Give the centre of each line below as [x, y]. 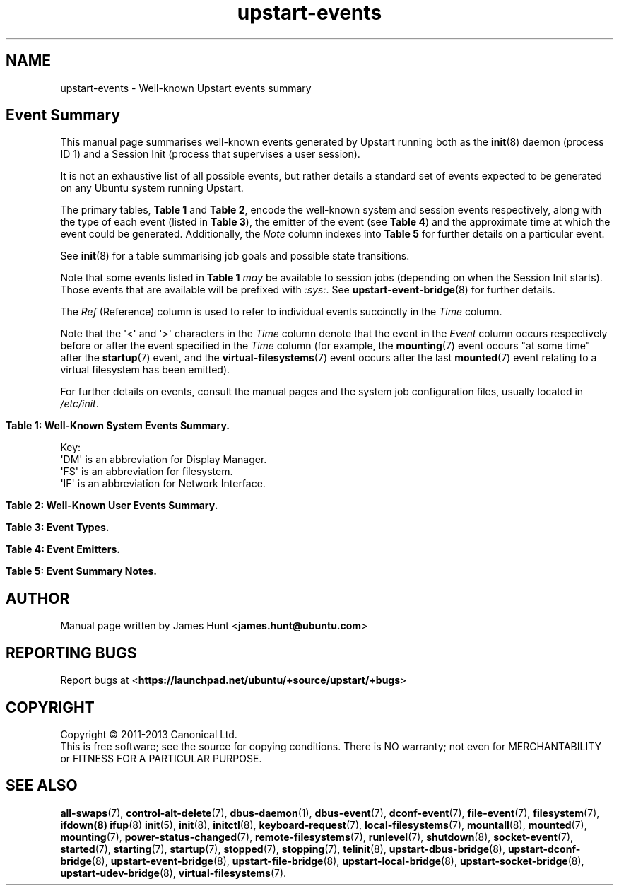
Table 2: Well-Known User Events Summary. [112, 506]
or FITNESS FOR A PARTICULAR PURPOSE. [161, 758]
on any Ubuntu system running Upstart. [152, 188]
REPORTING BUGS [71, 653]
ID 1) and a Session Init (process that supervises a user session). [210, 154]
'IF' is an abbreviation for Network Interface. [163, 484]
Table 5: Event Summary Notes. [81, 571]
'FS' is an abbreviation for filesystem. [147, 472]
